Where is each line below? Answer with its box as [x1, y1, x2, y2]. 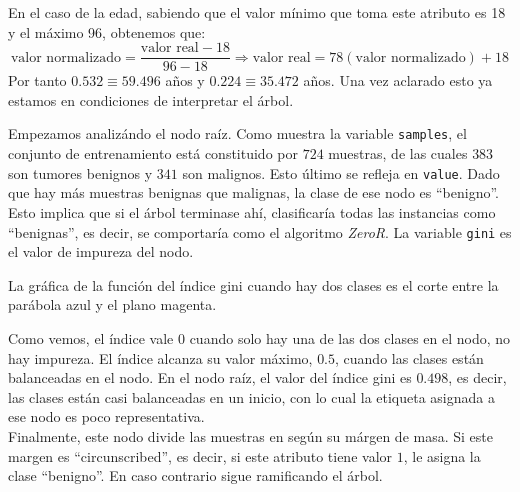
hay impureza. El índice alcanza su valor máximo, [8, 347, 313, 368]
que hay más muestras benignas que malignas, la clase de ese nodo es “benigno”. [8, 182, 499, 203]
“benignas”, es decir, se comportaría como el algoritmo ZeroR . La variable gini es [8, 221, 512, 242]
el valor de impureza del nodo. [8, 241, 194, 262]
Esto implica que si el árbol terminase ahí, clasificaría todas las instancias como [8, 201, 496, 222]
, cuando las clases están [335, 347, 484, 368]
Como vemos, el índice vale [8, 327, 174, 348]
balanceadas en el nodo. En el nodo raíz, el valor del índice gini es [8, 367, 412, 388]
